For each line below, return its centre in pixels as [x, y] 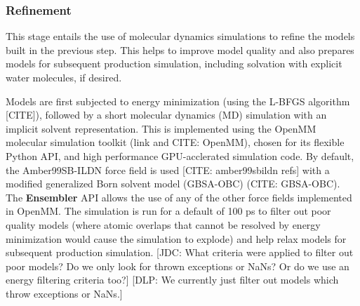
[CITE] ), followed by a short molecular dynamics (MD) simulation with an [166, 115]
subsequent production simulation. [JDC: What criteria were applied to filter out [180, 252]
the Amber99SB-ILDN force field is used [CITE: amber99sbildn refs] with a [168, 169]
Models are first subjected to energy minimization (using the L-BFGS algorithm [178, 101]
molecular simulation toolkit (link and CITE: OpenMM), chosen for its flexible [175, 142]
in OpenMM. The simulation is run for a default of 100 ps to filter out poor [168, 211]
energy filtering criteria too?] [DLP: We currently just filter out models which [172, 280]
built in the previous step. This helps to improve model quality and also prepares [180, 49]
